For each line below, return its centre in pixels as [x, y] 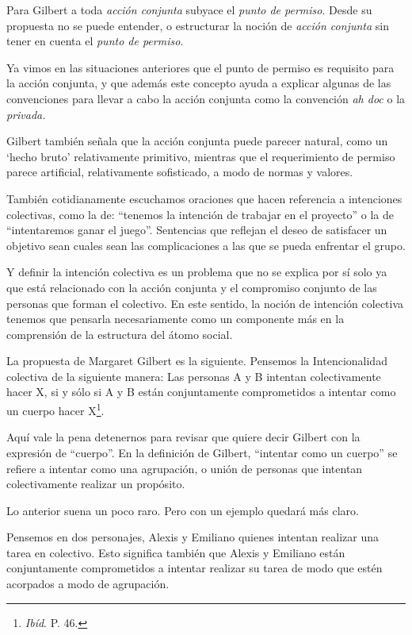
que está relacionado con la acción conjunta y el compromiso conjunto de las [192, 287]
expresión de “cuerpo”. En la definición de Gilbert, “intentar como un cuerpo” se [202, 452]
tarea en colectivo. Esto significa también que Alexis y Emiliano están [176, 552]
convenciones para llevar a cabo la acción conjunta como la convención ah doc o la [206, 98]
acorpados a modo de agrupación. [88, 584]
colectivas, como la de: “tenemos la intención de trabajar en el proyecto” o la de [200, 214]
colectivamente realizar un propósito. [96, 484]
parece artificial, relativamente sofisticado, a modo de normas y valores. [180, 172]
